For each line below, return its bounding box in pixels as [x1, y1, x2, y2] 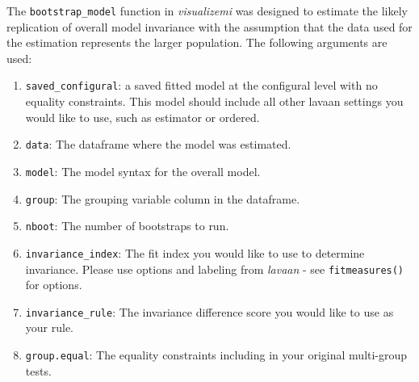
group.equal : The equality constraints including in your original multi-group [25, 346, 408, 363]
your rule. [25, 319, 74, 336]
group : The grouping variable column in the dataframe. [25, 190, 300, 207]
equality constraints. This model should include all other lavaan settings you [25, 93, 404, 110]
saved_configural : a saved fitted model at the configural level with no [25, 77, 378, 94]
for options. [25, 276, 82, 293]
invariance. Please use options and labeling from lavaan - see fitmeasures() [25, 260, 404, 277]
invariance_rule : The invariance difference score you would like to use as [25, 303, 394, 320]
